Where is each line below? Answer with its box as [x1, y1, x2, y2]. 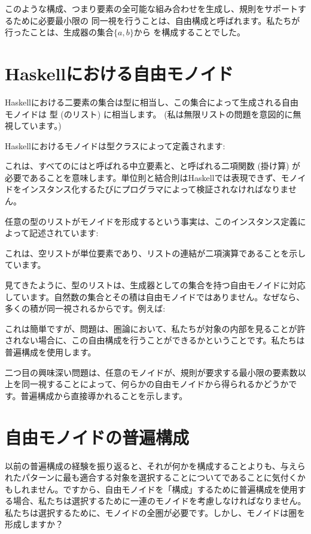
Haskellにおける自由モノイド [5, 61, 234, 85]
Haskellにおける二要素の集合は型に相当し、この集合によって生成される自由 [5, 95, 298, 108]
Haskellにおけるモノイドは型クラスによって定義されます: [5, 139, 225, 152]
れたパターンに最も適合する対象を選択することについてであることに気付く [5, 471, 297, 484]
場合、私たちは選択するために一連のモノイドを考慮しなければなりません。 [13, 494, 306, 507]
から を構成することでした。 [133, 26, 245, 38]
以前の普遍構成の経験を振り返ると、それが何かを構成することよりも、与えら [5, 459, 306, 472]
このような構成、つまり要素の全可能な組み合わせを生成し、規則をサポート [5, 2, 298, 14]
